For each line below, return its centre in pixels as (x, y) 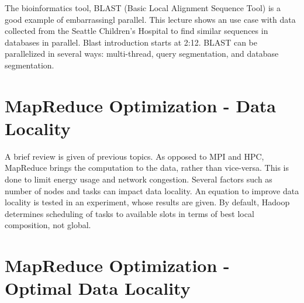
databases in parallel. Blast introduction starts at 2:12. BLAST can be (131, 42)
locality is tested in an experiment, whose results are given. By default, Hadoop (147, 202)
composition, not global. (48, 225)
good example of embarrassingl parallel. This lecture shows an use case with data (150, 19)
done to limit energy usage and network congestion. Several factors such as (139, 179)
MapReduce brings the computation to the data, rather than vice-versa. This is (147, 168)
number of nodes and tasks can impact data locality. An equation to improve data (152, 190)
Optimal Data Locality (98, 288)
